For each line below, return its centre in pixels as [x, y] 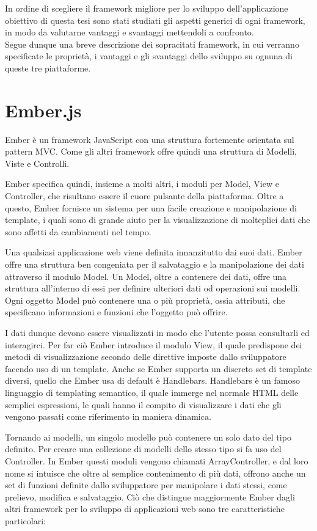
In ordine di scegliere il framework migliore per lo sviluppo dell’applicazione [147, 8]
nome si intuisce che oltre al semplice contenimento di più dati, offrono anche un [155, 473]
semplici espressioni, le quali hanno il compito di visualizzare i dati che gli [143, 404]
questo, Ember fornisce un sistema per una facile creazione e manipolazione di [151, 207]
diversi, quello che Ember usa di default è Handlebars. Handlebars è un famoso [152, 380]
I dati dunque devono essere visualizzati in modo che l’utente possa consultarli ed [157, 332]
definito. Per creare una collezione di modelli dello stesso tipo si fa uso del [143, 449]
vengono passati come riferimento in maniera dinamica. [108, 416]
